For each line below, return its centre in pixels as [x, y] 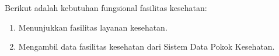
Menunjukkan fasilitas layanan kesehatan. [93, 27]
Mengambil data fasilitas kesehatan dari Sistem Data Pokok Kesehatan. [147, 46]
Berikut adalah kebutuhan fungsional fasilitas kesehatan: [106, 8]
